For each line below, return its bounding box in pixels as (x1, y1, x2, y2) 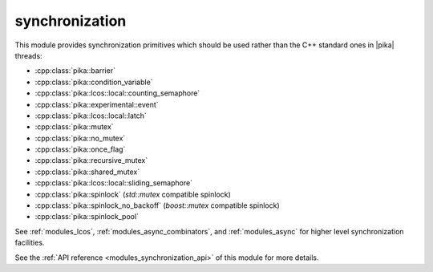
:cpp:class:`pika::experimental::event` (34, 99, 160, 109)
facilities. (14, 237, 45, 248)
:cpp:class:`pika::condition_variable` (34, 77, 153, 87)
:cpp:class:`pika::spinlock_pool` (34, 212, 140, 221)
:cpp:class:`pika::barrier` (34, 66, 116, 75)
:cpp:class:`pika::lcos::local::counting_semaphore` (34, 88, 200, 98)
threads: (14, 51, 43, 60)
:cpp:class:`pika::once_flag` (34, 144, 126, 154)
